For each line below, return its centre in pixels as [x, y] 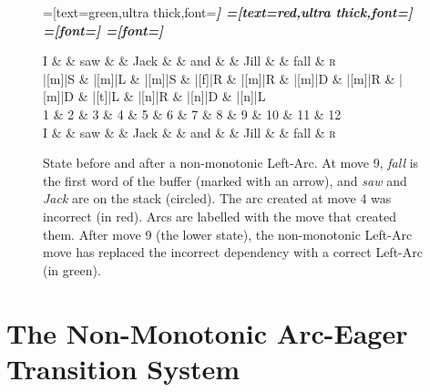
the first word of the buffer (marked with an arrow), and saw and [225, 180]
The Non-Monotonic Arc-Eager [207, 332]
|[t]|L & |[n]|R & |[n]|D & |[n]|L [179, 96]
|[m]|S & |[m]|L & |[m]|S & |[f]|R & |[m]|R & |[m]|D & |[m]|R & [219, 78]
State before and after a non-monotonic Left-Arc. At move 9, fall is [231, 163]
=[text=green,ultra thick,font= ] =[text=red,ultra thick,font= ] [228, 12]
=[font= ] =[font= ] [103, 30]
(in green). [72, 269]
